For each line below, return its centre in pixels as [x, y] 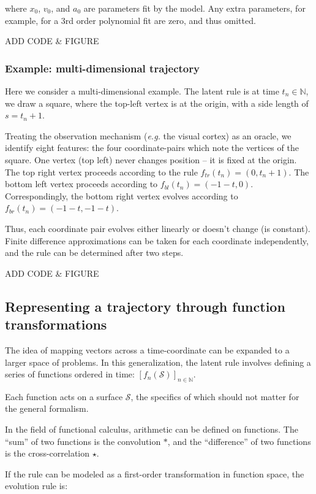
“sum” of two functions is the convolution [83, 441]
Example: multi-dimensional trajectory [102, 68]
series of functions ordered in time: [70, 374]
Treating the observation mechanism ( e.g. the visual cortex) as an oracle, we [148, 135]
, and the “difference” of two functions [239, 441]
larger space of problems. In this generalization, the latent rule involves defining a [158, 362]
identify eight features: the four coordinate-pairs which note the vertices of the [152, 148]
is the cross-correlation [47, 453]
